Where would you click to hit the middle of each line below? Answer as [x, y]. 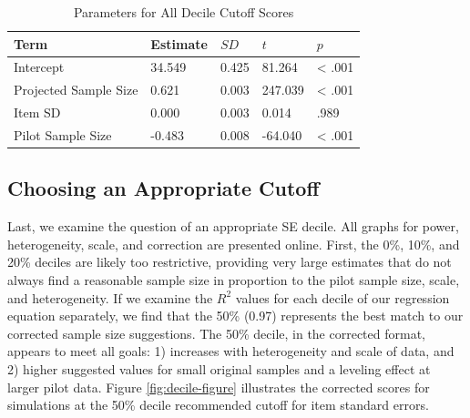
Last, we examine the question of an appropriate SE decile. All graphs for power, [233, 226]
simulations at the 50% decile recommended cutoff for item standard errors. [218, 405]
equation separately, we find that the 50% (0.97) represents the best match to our [235, 316]
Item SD [37, 112]
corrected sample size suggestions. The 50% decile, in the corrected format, [217, 333]
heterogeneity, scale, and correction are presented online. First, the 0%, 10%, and [234, 244]
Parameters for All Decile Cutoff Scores [184, 12]
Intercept [39, 67]
